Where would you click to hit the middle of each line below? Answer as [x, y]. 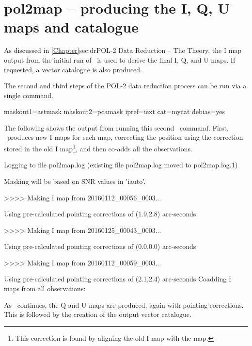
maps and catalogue [71, 27]
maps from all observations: [45, 288]
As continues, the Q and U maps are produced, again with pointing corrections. [124, 305]
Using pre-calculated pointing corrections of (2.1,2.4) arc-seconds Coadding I [118, 279]
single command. [29, 95]
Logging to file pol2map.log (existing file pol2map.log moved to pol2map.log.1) [121, 165]
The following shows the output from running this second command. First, [116, 127]
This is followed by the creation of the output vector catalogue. [98, 314]
